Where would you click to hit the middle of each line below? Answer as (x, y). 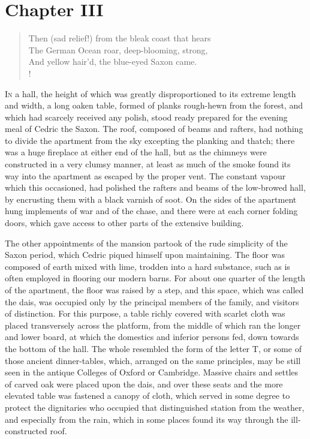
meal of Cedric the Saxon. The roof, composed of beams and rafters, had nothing (154, 129)
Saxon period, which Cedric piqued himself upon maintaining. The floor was (145, 255)
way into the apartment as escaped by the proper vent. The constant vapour (145, 175)
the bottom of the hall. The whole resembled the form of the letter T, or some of (153, 348)
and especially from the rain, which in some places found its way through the (147, 419)
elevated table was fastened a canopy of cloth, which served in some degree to (148, 396)
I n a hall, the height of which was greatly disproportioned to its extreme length (151, 93)
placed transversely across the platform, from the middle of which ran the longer (153, 325)
